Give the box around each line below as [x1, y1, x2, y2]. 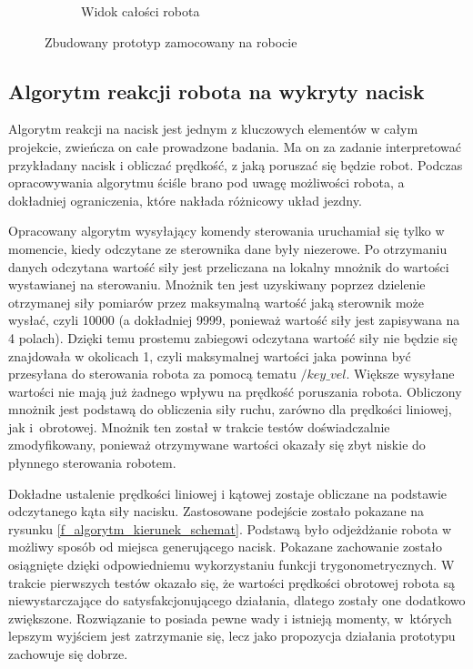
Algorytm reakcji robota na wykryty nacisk [8, 76, 425, 105]
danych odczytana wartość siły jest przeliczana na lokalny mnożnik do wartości [8, 257, 449, 276]
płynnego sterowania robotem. [8, 453, 176, 472]
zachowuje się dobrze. [8, 644, 128, 664]
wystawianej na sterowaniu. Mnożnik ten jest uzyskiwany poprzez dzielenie [8, 275, 426, 294]
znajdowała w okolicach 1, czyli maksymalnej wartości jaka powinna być [8, 346, 411, 365]
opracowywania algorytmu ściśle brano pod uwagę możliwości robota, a [8, 173, 405, 192]
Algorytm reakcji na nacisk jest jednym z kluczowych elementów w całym [8, 119, 418, 138]
